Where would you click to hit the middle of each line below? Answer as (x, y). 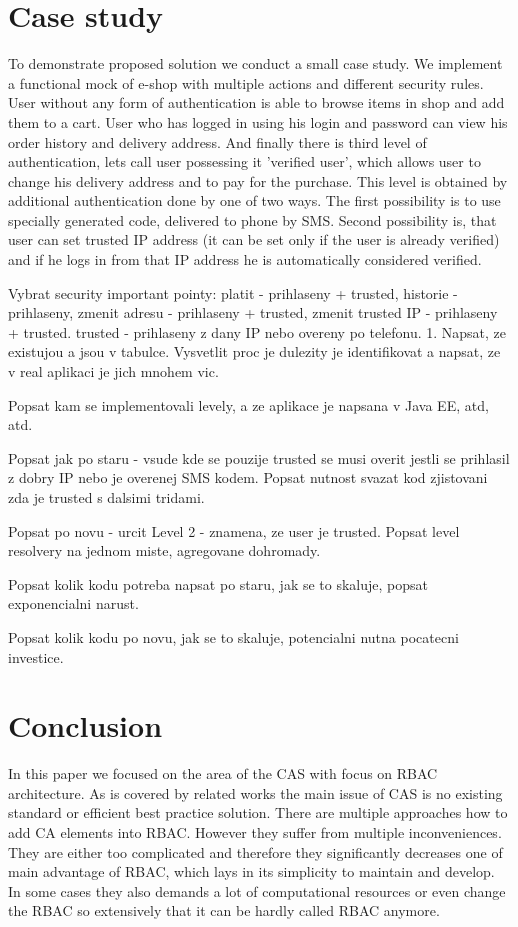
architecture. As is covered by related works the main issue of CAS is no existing (255, 792)
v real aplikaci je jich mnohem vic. (113, 371)
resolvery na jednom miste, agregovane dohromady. (164, 550)
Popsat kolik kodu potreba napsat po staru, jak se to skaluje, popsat (218, 583)
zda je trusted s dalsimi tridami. (106, 497)
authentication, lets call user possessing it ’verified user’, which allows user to (244, 161)
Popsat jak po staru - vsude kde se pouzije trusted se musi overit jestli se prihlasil (259, 457)
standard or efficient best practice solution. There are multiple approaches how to (258, 812)
